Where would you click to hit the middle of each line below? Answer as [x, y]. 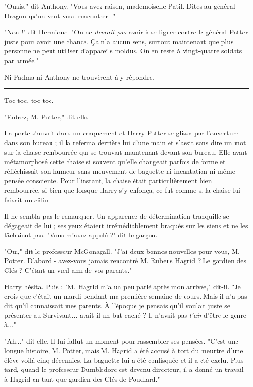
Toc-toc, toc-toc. [29, 100]
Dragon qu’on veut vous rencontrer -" [60, 15]
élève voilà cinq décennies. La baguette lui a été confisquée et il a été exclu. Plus [124, 360]
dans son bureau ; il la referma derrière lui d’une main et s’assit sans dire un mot [125, 142]
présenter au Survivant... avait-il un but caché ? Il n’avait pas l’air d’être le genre [126, 315]
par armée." [22, 60]
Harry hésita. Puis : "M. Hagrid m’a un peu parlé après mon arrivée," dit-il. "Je [123, 286]
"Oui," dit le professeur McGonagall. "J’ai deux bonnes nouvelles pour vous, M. [122, 251]
